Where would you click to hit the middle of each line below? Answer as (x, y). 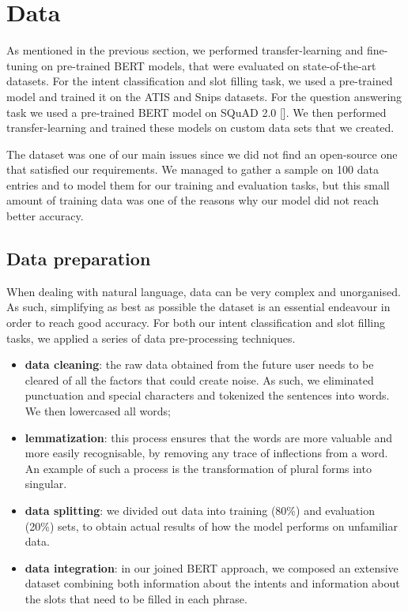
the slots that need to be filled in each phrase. (136, 598)
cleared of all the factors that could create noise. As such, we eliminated (199, 379)
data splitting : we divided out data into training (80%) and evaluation (200, 510)
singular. (46, 484)
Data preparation (79, 259)
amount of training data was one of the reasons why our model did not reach (193, 200)
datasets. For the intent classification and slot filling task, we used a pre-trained (200, 81)
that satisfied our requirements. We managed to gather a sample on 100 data (193, 169)
